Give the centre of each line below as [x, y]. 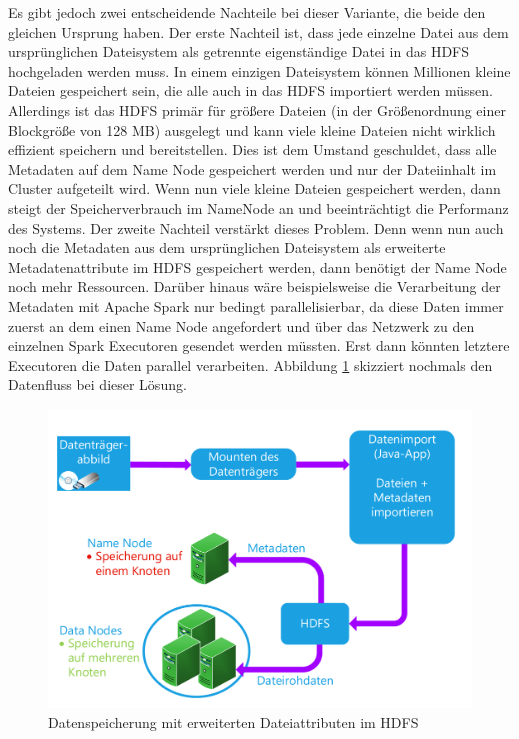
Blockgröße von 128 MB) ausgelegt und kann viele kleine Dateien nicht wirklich [252, 129]
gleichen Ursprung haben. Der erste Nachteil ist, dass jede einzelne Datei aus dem [258, 31]
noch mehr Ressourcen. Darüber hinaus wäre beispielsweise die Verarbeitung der [254, 286]
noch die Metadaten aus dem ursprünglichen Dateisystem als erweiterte [227, 247]
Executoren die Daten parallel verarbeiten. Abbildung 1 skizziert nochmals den [250, 364]
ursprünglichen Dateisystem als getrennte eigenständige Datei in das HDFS [239, 51]
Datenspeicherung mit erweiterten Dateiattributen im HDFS [233, 721]
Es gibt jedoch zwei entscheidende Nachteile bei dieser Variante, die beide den [247, 12]
